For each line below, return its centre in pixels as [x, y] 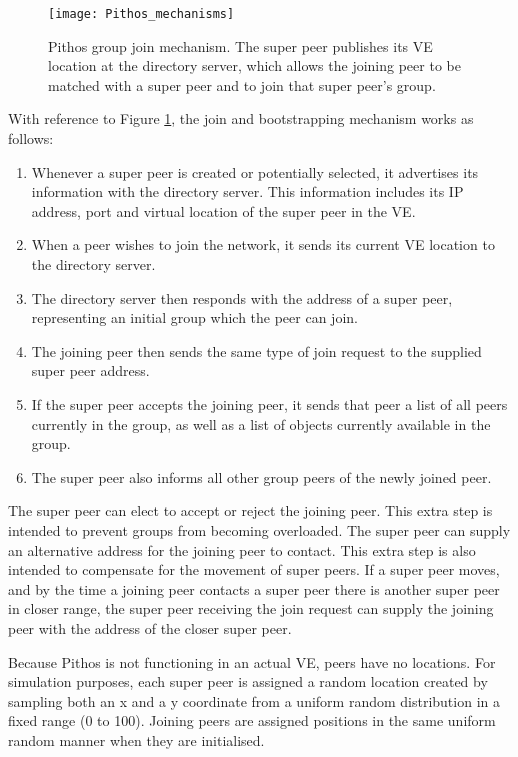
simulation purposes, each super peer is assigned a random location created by [248, 681]
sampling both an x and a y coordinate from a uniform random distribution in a [254, 700]
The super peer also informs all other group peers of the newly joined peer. [261, 476]
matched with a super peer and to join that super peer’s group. [242, 84]
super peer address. [90, 370]
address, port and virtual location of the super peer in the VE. [223, 210]
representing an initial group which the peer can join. [194, 317]
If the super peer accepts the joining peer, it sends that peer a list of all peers [269, 403]
